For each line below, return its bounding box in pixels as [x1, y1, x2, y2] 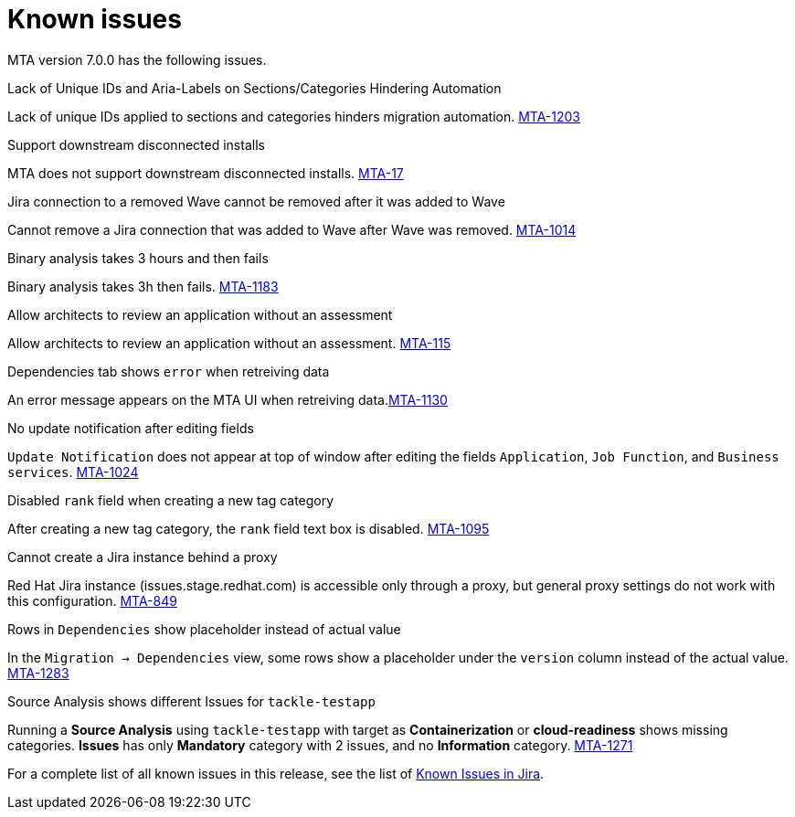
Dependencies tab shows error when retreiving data [7, 363, 330, 379]
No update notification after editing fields [7, 419, 254, 436]
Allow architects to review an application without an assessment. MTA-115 [7, 334, 451, 351]
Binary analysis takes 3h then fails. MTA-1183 [7, 278, 279, 294]
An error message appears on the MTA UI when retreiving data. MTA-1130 [7, 391, 448, 408]
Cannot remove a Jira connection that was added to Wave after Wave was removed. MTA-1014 [7, 221, 577, 238]
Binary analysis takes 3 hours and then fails [7, 249, 269, 266]
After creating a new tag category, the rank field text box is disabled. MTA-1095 [7, 520, 490, 536]
